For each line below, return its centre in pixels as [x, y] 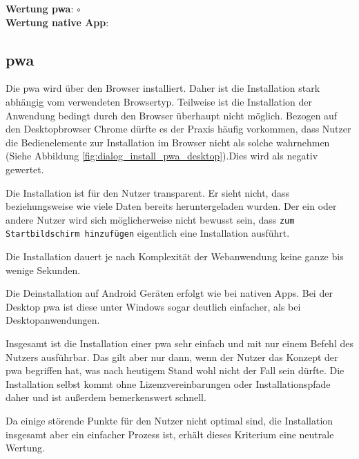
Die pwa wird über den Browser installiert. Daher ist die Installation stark [163, 88]
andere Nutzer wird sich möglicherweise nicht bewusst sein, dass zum [150, 219]
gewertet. [25, 169]
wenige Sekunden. [43, 270]
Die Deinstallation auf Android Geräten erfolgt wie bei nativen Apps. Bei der [169, 293]
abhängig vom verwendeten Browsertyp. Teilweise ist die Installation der [159, 101]
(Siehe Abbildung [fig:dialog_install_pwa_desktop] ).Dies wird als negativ [162, 156]
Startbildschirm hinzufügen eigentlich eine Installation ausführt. [148, 233]
